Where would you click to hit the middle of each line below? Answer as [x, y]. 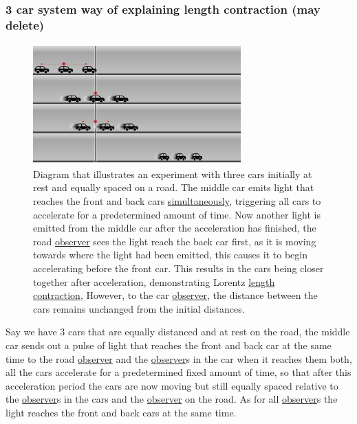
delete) [25, 24]
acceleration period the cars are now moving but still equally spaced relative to [172, 385]
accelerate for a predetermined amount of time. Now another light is [177, 214]
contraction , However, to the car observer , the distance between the [175, 295]
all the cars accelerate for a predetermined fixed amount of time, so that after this [178, 372]
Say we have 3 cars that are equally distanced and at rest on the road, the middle [178, 332]
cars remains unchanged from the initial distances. [139, 308]
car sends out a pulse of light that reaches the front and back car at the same [169, 345]
